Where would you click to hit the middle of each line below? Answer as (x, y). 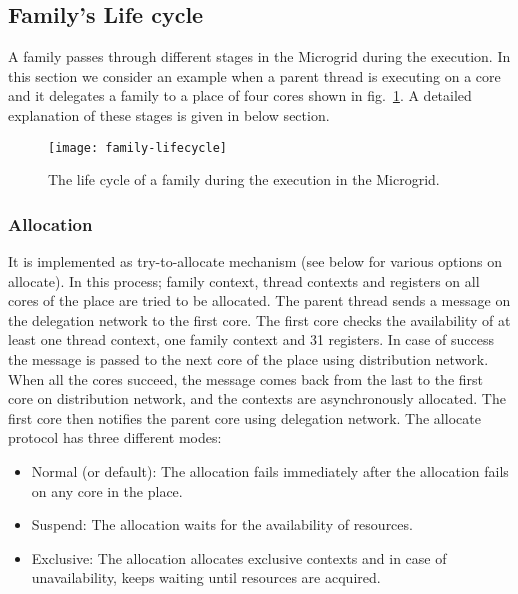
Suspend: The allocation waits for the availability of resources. (222, 524)
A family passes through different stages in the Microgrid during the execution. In (259, 56)
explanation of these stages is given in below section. (169, 114)
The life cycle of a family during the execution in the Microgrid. (244, 179)
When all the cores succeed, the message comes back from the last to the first (245, 378)
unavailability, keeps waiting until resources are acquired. (206, 577)
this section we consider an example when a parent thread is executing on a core (254, 75)
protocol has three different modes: (115, 437)
